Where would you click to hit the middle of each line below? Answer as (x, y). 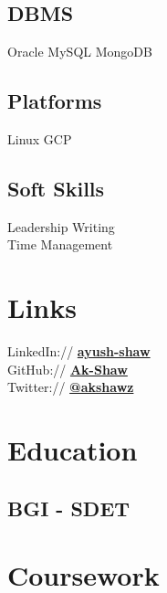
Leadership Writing (61, 226)
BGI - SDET (69, 508)
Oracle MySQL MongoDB (80, 52)
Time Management (60, 244)
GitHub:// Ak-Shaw (68, 369)
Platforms (55, 101)
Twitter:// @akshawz (71, 387)
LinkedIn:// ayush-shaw (79, 351)
